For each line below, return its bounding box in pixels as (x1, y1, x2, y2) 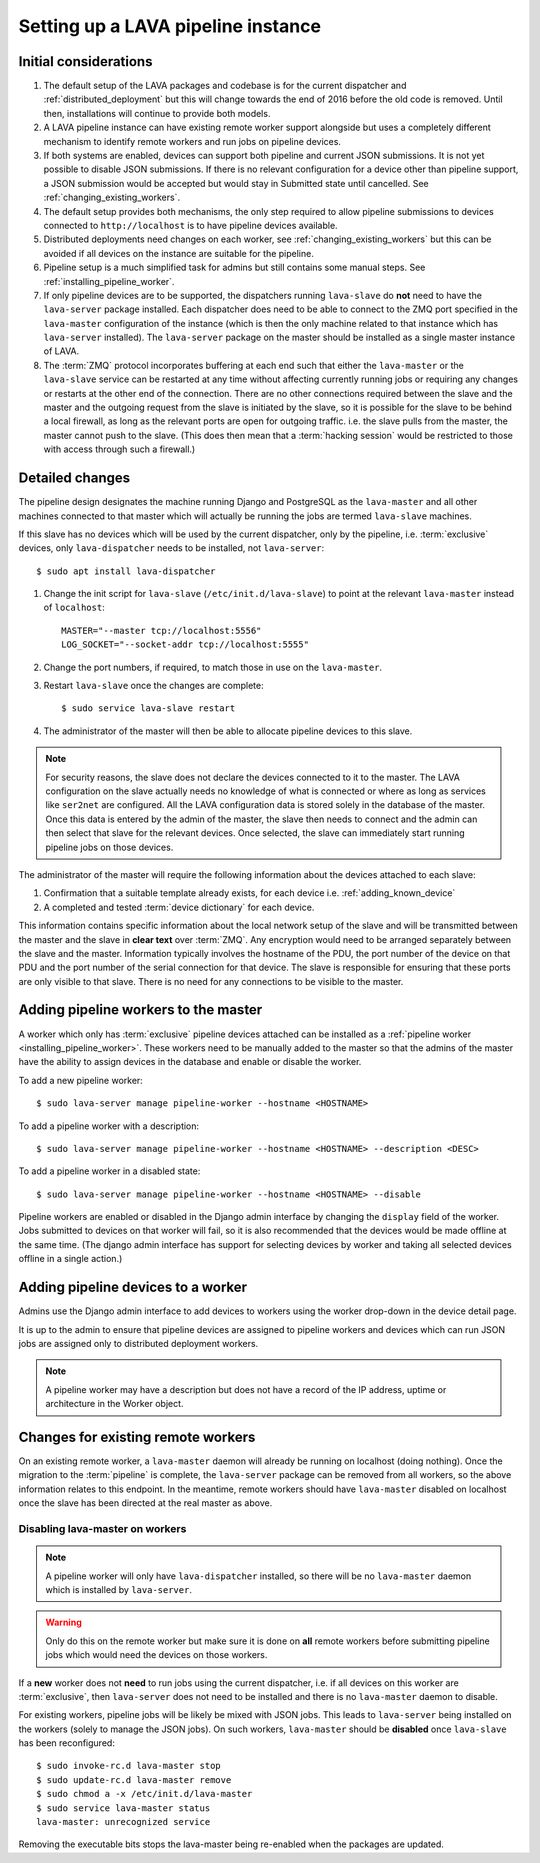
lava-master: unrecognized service (36, 1816, 211, 1828)
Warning (45, 1616, 82, 1629)
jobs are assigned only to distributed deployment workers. (18, 1337, 259, 1349)
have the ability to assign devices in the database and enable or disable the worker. (18, 1056, 362, 1068)
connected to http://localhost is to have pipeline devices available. (43, 219, 339, 231)
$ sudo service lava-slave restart (61, 703, 236, 714)
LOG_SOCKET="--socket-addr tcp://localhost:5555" (61, 639, 310, 650)
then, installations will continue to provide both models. (43, 107, 271, 119)
